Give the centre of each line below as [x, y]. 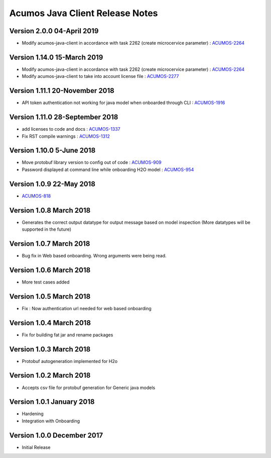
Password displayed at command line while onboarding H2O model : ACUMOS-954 [108, 169]
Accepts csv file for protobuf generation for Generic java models [89, 388]
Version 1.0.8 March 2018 [50, 210]
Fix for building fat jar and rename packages [67, 335]
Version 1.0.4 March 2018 [50, 323]
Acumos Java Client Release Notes [84, 13]
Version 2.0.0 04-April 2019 [54, 31]
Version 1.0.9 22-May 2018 [52, 184]
